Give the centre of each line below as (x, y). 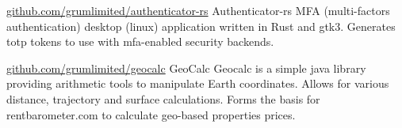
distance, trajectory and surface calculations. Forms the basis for (163, 98)
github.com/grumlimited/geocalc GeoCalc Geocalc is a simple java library (186, 68)
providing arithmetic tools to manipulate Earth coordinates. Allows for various (198, 83)
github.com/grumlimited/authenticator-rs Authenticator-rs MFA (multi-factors (198, 10)
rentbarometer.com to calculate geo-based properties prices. (151, 114)
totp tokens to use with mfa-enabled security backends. (140, 41)
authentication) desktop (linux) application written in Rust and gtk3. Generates (201, 26)
